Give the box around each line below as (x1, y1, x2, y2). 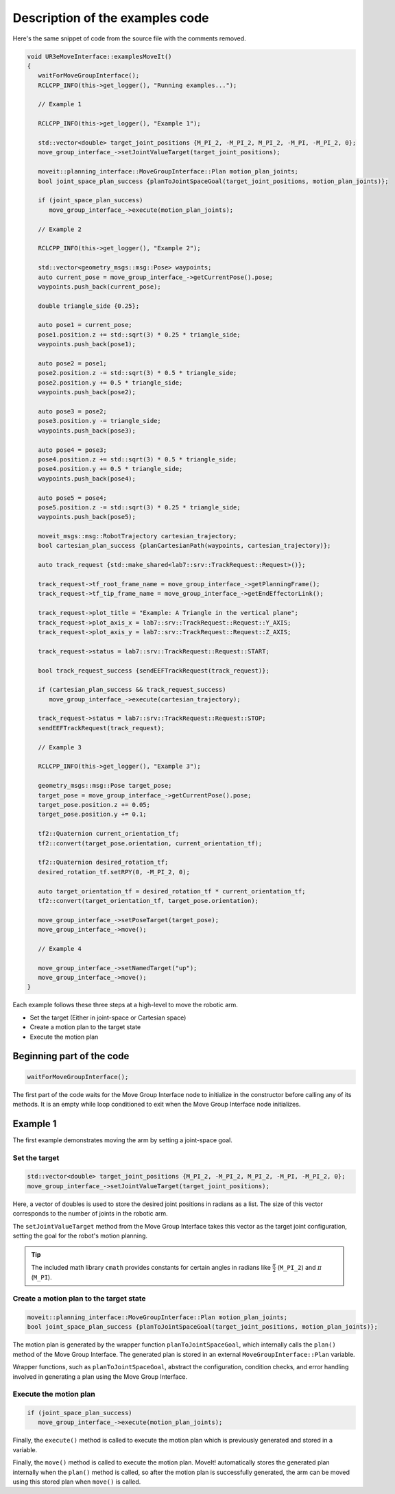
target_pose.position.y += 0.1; (38, 810, 147, 819)
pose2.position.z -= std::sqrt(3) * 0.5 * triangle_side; (38, 369, 237, 377)
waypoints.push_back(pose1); (38, 340, 136, 348)
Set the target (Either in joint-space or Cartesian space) (29, 1013, 187, 1022)
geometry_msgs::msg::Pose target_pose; (38, 782, 172, 790)
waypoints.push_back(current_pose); (38, 282, 161, 291)
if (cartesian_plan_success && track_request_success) (38, 686, 226, 694)
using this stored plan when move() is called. (12, 1478, 141, 1486)
